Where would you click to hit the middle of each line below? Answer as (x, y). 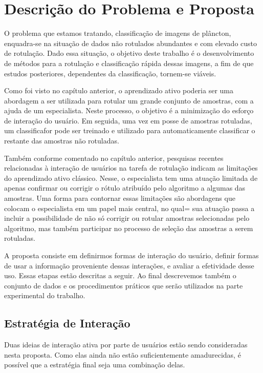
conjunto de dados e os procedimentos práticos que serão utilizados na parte (124, 285)
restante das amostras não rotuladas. (62, 141)
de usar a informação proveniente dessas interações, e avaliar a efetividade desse (129, 265)
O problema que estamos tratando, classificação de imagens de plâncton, (118, 33)
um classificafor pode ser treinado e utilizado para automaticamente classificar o (130, 130)
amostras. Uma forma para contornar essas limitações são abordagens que (120, 198)
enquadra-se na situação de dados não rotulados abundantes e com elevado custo (131, 43)
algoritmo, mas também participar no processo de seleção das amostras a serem (129, 228)
